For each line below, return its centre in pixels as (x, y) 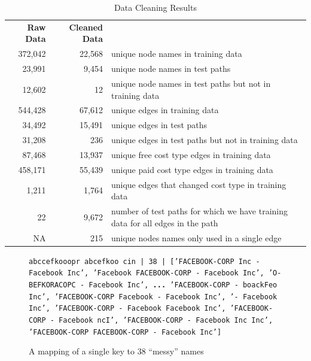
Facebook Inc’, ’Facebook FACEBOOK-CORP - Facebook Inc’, (147, 273)
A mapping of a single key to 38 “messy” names (116, 351)
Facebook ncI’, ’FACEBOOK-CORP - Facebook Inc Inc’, (166, 320)
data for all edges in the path (164, 222)
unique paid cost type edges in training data (192, 169)
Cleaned (86, 27)
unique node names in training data (176, 54)
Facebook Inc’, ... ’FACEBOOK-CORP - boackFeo (183, 285)
